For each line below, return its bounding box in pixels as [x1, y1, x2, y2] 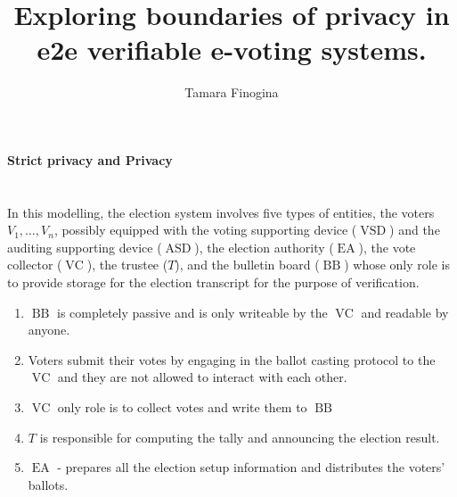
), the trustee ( [86, 255, 168, 274]
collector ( [7, 255, 62, 274]
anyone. [28, 320, 70, 339]
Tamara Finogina [184, 83, 279, 102]
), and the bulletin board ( [175, 255, 320, 274]
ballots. [28, 475, 69, 493]
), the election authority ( [194, 237, 334, 256]
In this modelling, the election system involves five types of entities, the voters [7, 203, 435, 221]
